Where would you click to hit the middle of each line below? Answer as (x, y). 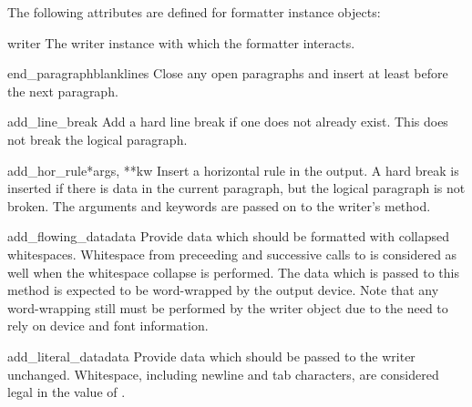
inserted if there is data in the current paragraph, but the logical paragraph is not (236, 188)
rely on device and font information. (108, 326)
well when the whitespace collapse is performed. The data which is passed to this (234, 272)
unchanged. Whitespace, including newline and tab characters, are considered (223, 374)
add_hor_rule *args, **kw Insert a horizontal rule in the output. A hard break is (233, 170)
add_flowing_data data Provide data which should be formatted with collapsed (229, 236)
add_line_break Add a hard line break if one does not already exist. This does (228, 122)
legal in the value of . (67, 392)
